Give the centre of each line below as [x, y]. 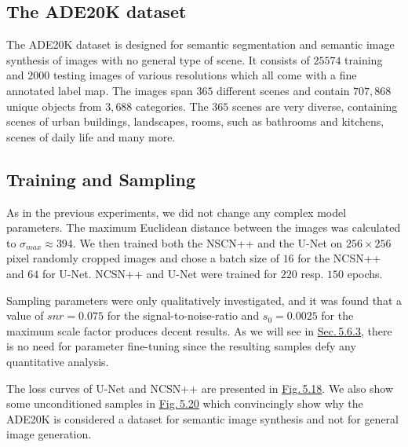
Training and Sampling [101, 179]
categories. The [172, 106]
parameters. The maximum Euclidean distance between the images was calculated [204, 227]
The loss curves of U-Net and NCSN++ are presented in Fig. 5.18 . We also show [200, 388]
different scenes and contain [283, 90]
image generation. [49, 434]
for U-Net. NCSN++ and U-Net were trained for [160, 273]
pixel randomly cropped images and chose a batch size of [143, 258]
